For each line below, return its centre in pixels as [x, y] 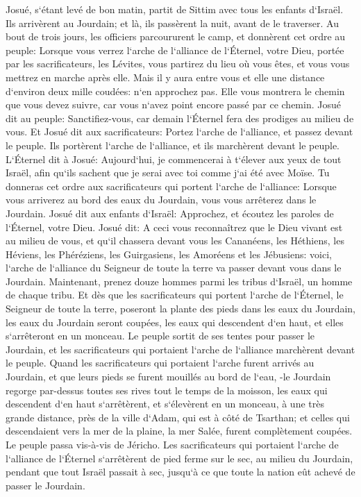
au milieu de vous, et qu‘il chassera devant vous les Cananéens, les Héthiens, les [175, 241]
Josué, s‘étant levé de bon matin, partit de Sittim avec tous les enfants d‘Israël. [175, 9]
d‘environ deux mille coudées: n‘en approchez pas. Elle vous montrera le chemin [175, 91]
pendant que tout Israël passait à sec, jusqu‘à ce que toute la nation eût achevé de [180, 472]
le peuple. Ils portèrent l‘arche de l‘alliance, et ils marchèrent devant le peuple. [173, 145]
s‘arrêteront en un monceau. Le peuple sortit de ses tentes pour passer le [160, 336]
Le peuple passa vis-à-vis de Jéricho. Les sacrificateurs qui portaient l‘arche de [172, 444]
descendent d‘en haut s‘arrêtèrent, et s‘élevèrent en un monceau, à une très [165, 404]
